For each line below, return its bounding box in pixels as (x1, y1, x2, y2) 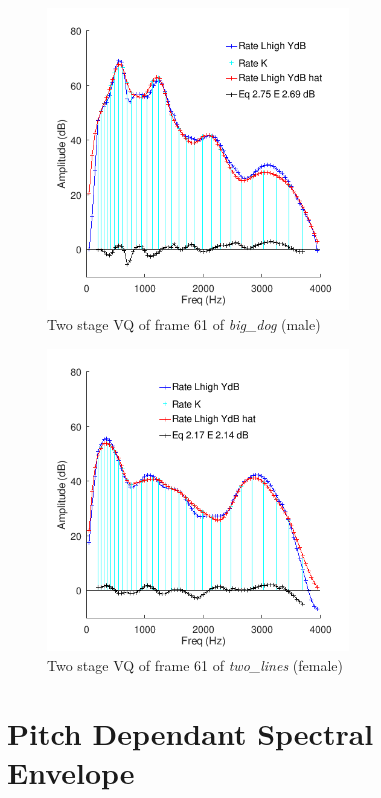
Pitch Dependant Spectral (7, 713, 374, 754)
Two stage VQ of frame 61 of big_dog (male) (47, 313, 321, 334)
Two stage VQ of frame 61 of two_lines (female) (47, 654, 343, 675)
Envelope (7, 752, 135, 793)
